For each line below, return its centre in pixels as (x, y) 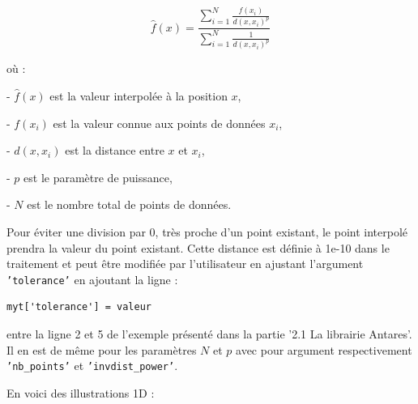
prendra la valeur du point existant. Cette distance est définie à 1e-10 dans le (198, 247)
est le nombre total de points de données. (129, 204)
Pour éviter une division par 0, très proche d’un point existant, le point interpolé (207, 232)
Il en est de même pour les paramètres (102, 349)
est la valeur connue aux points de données (159, 123)
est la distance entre (115, 150)
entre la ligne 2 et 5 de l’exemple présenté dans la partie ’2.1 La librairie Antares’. (209, 334)
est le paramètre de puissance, (98, 177)
